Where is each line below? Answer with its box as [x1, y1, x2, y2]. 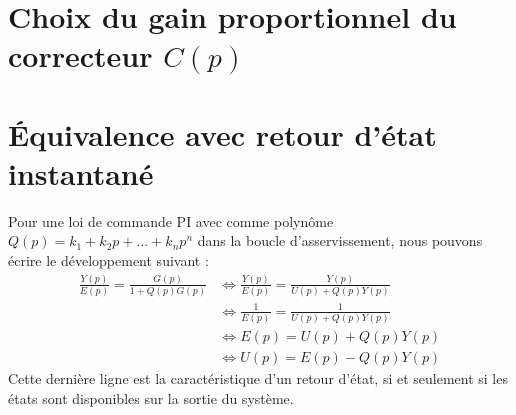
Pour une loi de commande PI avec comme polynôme [8, 210, 334, 231]
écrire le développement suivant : [8, 250, 209, 271]
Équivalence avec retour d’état [8, 113, 437, 154]
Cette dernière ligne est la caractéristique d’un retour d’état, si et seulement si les [8, 368, 508, 389]
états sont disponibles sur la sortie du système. [8, 387, 294, 408]
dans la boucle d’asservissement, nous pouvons [197, 230, 483, 251]
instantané [8, 152, 154, 193]
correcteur [8, 35, 153, 76]
